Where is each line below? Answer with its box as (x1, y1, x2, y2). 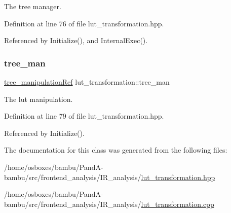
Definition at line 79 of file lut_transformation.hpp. (4, 111, 164, 121)
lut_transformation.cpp (141, 198, 214, 209)
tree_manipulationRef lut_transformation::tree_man (4, 77, 170, 87)
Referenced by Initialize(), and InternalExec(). (4, 35, 148, 46)
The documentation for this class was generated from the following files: (4, 145, 227, 155)
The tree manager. (4, 1, 61, 11)
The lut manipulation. (4, 93, 73, 104)
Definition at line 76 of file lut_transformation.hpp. (4, 18, 164, 28)
